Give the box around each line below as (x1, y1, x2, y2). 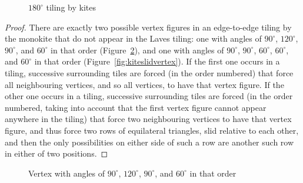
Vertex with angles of (28, 167, 105, 179)
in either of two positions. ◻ (5, 147, 108, 160)
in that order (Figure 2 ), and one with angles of (51, 43, 224, 56)
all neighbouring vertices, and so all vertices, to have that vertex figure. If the (5, 78, 284, 90)
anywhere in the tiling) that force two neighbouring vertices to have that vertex (5, 113, 292, 125)
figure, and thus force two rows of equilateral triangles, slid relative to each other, (5, 124, 299, 136)
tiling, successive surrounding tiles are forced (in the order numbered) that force (5, 66, 294, 79)
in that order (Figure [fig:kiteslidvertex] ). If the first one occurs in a (34, 55, 280, 67)
